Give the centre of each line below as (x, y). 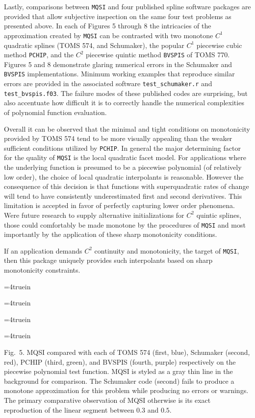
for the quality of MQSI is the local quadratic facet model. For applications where (125, 157)
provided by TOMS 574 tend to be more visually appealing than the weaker (118, 138)
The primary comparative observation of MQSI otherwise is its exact (107, 400)
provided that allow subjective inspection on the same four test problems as (118, 16)
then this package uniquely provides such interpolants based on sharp (108, 260)
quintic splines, (219, 215)
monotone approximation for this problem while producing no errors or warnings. (126, 390)
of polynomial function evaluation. (55, 112)
